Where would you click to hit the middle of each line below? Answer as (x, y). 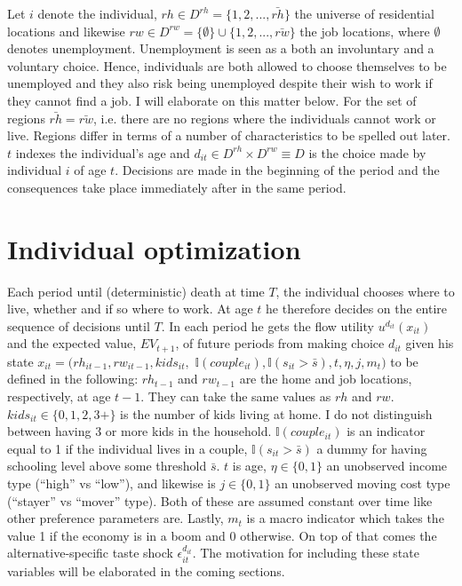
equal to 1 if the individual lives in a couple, (127, 448)
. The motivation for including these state (306, 553)
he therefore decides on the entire (357, 309)
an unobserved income (387, 466)
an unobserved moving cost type (362, 483)
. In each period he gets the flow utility (267, 325)
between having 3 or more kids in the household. (139, 431)
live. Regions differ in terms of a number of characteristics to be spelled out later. (229, 135)
